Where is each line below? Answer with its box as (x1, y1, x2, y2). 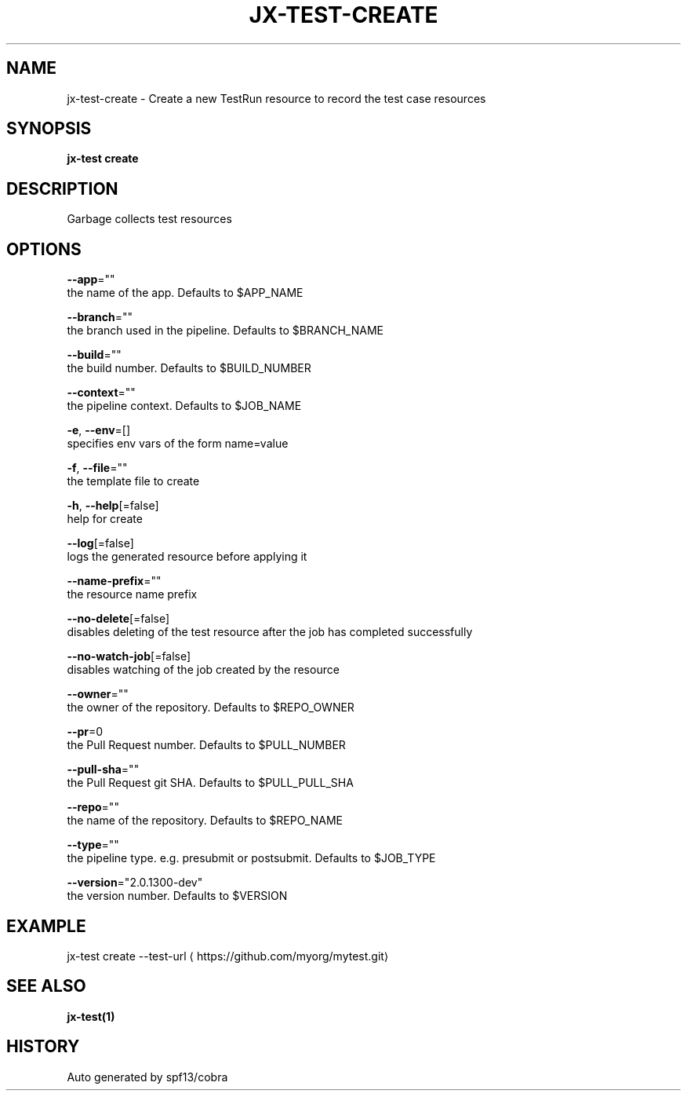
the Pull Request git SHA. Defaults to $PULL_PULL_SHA (67, 776, 354, 790)
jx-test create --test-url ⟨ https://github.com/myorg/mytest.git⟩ (67, 949, 389, 963)
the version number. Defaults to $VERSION (67, 889, 288, 903)
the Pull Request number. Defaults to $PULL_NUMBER (67, 738, 346, 752)
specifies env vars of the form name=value (67, 437, 289, 451)
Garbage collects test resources (67, 212, 232, 226)
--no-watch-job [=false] (67, 649, 191, 664)
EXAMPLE (6, 916, 86, 936)
